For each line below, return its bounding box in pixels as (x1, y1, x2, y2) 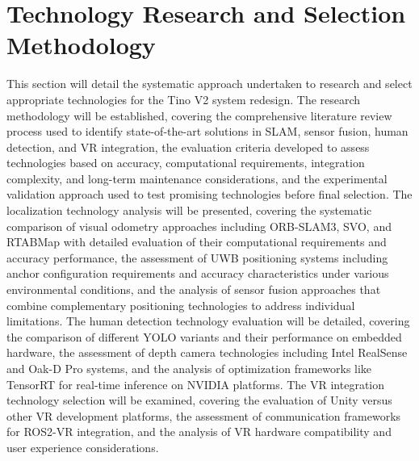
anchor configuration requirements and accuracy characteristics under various (6, 265, 389, 282)
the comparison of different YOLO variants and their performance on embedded (6, 328, 402, 345)
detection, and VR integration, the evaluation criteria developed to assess (6, 138, 370, 155)
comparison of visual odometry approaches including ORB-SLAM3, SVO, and (6, 217, 392, 234)
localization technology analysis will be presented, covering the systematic (6, 202, 372, 219)
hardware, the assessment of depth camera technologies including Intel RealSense (6, 344, 408, 361)
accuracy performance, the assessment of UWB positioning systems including (6, 249, 388, 266)
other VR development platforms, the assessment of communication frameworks (6, 407, 401, 424)
